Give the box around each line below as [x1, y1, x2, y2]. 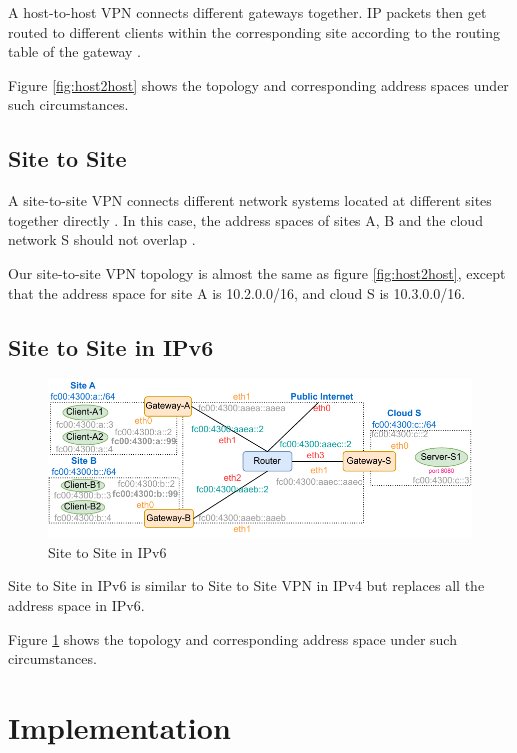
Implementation [8, 706, 231, 747]
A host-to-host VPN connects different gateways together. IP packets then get [8, 2, 487, 22]
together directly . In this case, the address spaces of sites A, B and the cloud [8, 209, 483, 230]
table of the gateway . [8, 41, 141, 62]
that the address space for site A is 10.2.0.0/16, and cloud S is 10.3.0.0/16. [8, 282, 466, 303]
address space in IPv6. [8, 594, 145, 615]
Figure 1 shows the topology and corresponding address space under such [8, 628, 457, 649]
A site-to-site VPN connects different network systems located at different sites [8, 190, 492, 211]
